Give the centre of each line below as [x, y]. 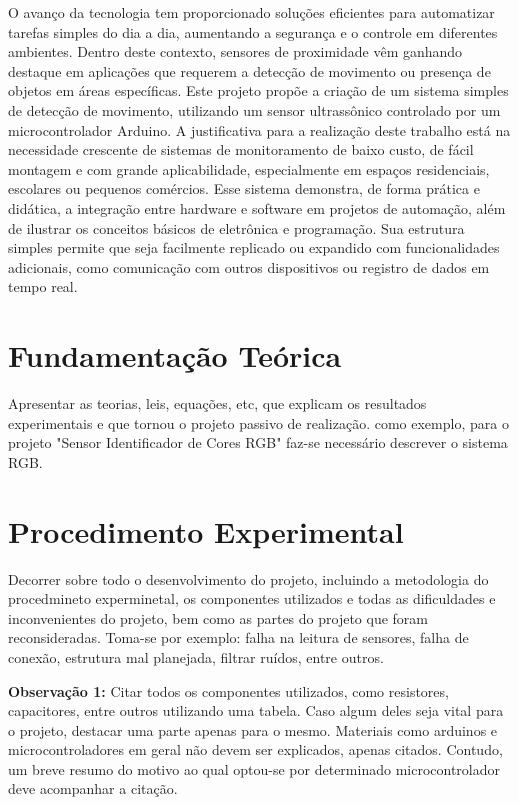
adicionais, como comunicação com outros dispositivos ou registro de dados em [249, 266]
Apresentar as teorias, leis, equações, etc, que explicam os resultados [217, 403]
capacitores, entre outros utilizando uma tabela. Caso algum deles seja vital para [256, 710]
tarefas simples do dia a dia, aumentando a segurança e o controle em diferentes [253, 31]
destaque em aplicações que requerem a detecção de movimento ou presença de [249, 70]
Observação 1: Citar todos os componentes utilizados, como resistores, [228, 690]
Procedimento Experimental [206, 530]
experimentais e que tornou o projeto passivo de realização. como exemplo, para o [258, 422]
